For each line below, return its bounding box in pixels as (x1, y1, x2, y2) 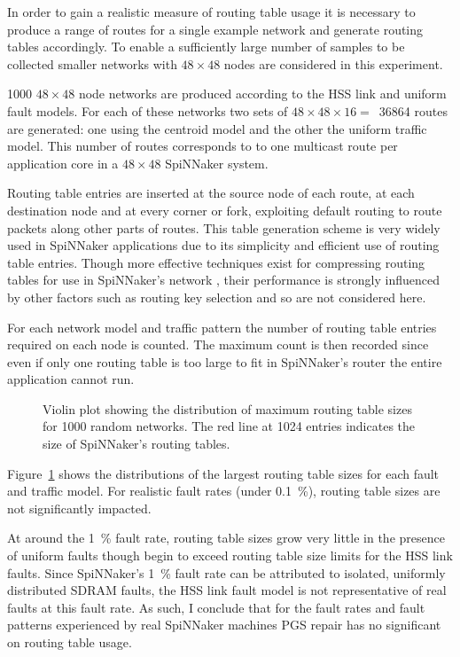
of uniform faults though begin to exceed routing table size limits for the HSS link (7, 546, 453, 565)
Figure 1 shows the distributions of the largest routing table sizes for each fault (7, 464, 440, 482)
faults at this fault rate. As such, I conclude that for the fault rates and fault (7, 598, 425, 616)
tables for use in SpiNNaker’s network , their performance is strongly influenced (7, 270, 440, 289)
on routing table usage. (7, 633, 132, 651)
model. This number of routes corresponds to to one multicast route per (7, 137, 398, 155)
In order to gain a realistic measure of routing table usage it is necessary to (7, 3, 416, 20)
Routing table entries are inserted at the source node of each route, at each (7, 184, 415, 202)
